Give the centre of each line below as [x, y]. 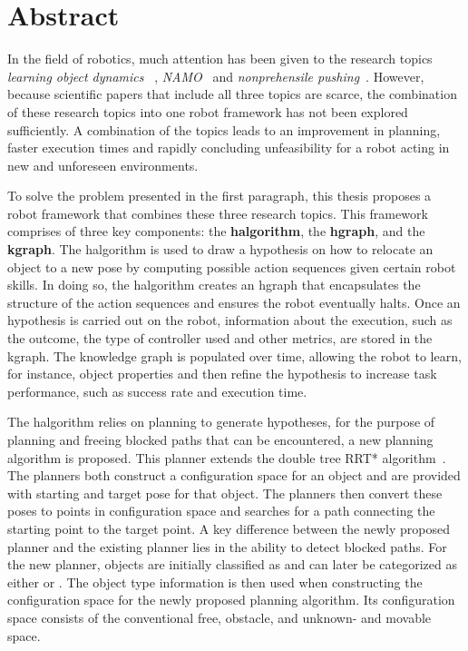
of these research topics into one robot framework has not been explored [208, 111]
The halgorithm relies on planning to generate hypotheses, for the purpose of [221, 422]
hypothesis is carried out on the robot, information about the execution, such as [230, 320]
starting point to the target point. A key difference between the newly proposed [229, 528]
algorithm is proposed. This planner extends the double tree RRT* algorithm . [227, 457]
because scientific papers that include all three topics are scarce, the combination [232, 94]
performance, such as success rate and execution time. [157, 391]
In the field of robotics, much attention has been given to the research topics [220, 59]
